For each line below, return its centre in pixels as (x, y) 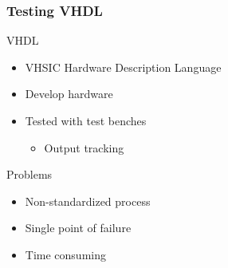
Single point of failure (78, 228)
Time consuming (65, 254)
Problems (29, 174)
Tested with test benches (86, 120)
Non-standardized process (88, 201)
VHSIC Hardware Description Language (123, 67)
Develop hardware (69, 94)
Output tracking (84, 147)
